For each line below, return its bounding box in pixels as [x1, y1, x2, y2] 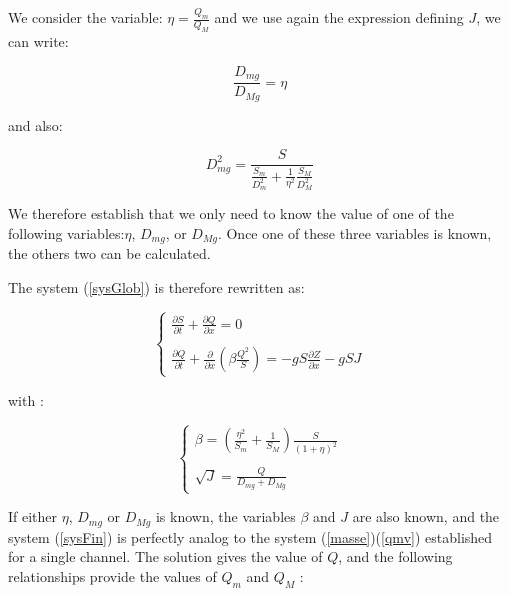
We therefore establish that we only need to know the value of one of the [8, 203, 454, 224]
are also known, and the [352, 506, 500, 527]
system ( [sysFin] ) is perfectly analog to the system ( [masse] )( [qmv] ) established [8, 526, 493, 547]
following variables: [8, 222, 125, 243]
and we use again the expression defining [214, 7, 464, 28]
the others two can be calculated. [8, 243, 211, 264]
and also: [8, 114, 63, 135]
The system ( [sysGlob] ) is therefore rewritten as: [8, 276, 305, 297]
